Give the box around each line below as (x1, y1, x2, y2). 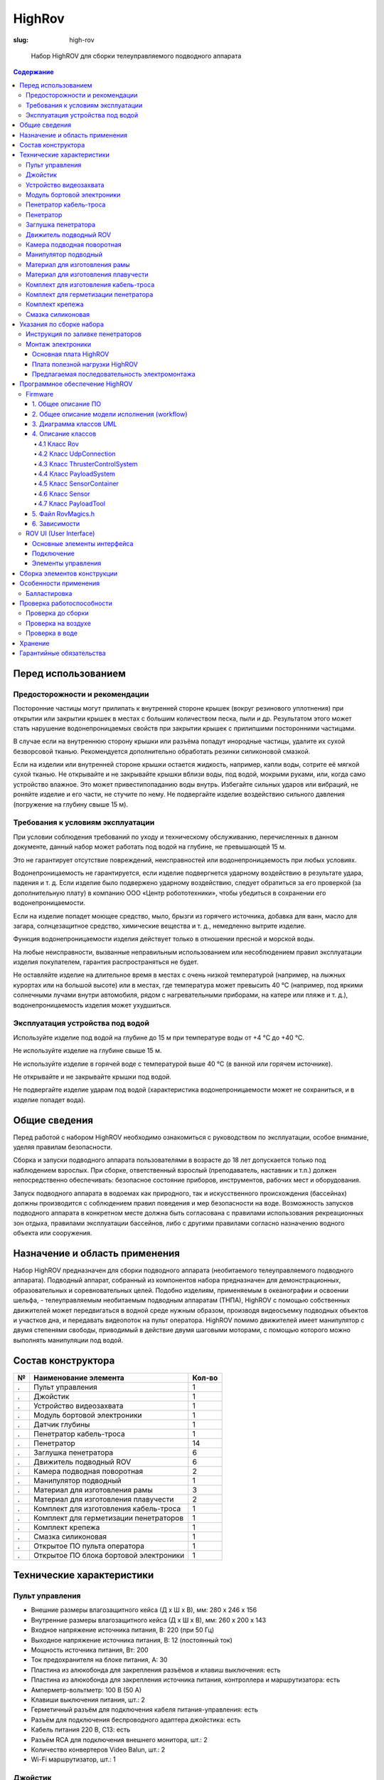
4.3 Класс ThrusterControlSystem (38, 459, 138, 468)
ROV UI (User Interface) (26, 529, 95, 538)
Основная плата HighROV (32, 350, 110, 359)
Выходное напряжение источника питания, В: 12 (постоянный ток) (31, 1635, 233, 1644)
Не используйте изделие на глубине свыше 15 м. (13, 1047, 162, 1055)
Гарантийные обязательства (19, 649, 106, 657)
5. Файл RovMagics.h (32, 509, 95, 518)
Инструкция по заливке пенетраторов (26, 330, 142, 338)
